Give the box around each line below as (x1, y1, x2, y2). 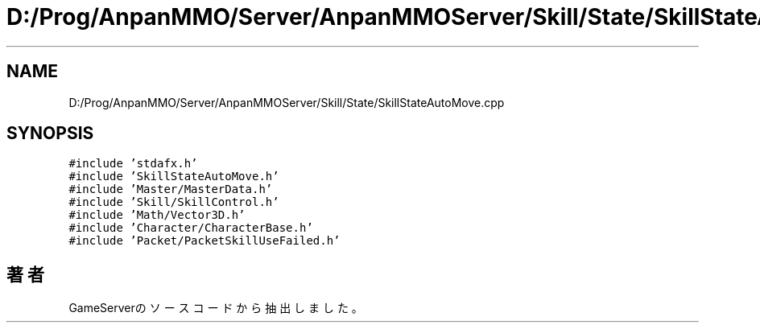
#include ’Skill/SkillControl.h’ (68, 195, 279, 209)
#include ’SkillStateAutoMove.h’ (68, 170, 279, 183)
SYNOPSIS (6, 123, 94, 144)
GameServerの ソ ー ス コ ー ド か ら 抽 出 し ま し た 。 (68, 301, 363, 315)
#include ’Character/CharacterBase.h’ (68, 221, 313, 235)
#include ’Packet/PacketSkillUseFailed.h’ (68, 234, 341, 248)
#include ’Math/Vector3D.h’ (68, 208, 246, 222)
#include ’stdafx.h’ (68, 157, 198, 171)
